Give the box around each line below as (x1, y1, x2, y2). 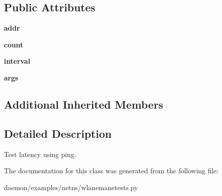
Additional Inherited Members (4, 96, 163, 112)
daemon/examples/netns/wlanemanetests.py (4, 182, 138, 192)
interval (4, 56, 31, 66)
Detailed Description (4, 125, 112, 141)
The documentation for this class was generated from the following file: (4, 165, 219, 176)
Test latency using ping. (4, 149, 76, 159)
